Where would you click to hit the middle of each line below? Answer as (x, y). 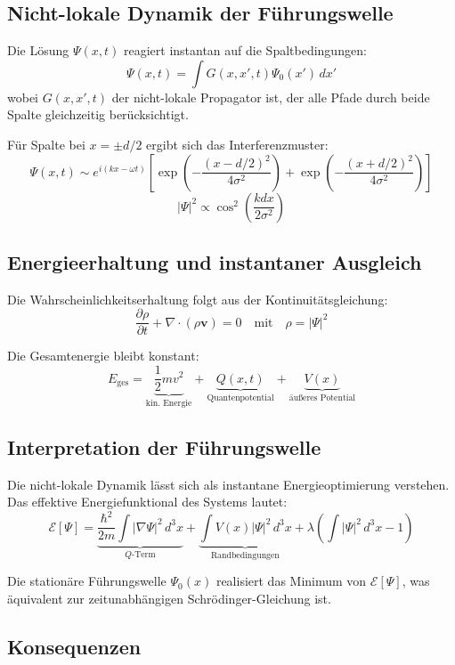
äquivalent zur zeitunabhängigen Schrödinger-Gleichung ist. (169, 598)
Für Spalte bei (46, 144)
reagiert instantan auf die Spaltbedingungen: (245, 50)
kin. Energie (169, 403)
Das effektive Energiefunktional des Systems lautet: (147, 502)
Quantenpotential (240, 398)
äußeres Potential (322, 398)
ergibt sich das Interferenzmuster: (237, 144)
